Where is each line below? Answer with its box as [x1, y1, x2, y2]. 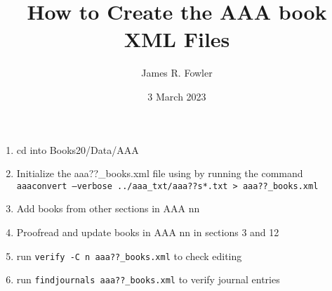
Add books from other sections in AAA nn [16, 201, 200, 216]
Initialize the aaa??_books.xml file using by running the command [16, 166, 303, 181]
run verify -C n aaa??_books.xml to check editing [16, 248, 242, 263]
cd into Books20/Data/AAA [16, 142, 139, 157]
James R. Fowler [141, 65, 213, 80]
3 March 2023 [147, 89, 206, 103]
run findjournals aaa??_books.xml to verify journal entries [16, 272, 280, 287]
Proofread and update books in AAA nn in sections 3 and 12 [16, 224, 279, 239]
